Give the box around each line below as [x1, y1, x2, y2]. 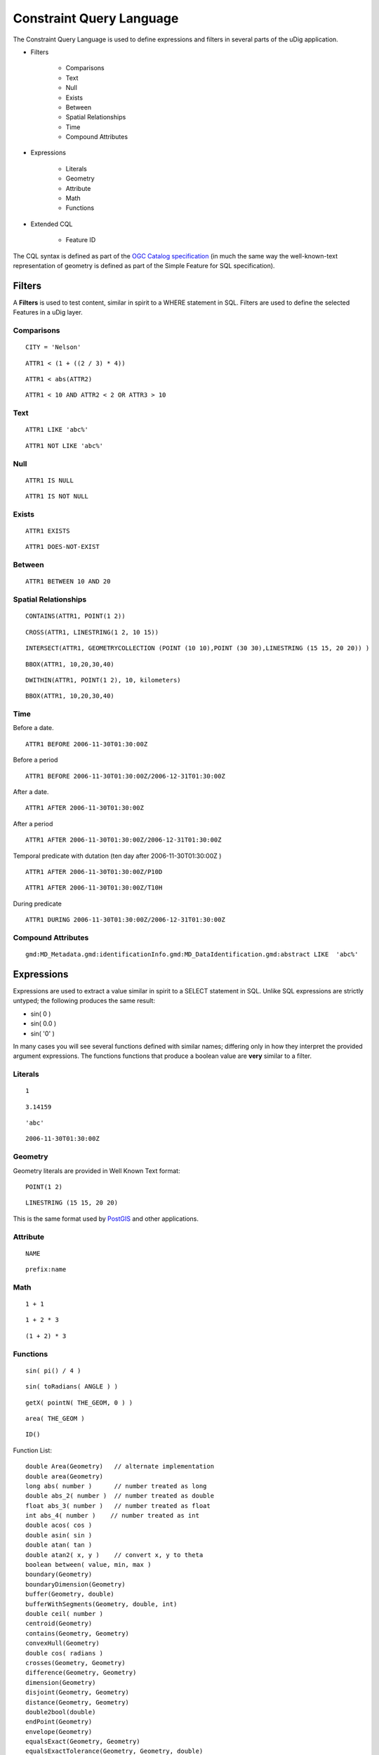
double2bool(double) [25, 1708, 96, 1716]
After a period [13, 819, 53, 828]
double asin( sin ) [25, 1531, 93, 1539]
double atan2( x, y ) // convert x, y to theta [25, 1551, 204, 1558]
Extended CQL [30, 220, 73, 228]
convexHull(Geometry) [25, 1639, 100, 1648]
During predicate [13, 899, 62, 908]
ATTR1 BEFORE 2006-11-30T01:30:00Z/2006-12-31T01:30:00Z [25, 772, 226, 780]
